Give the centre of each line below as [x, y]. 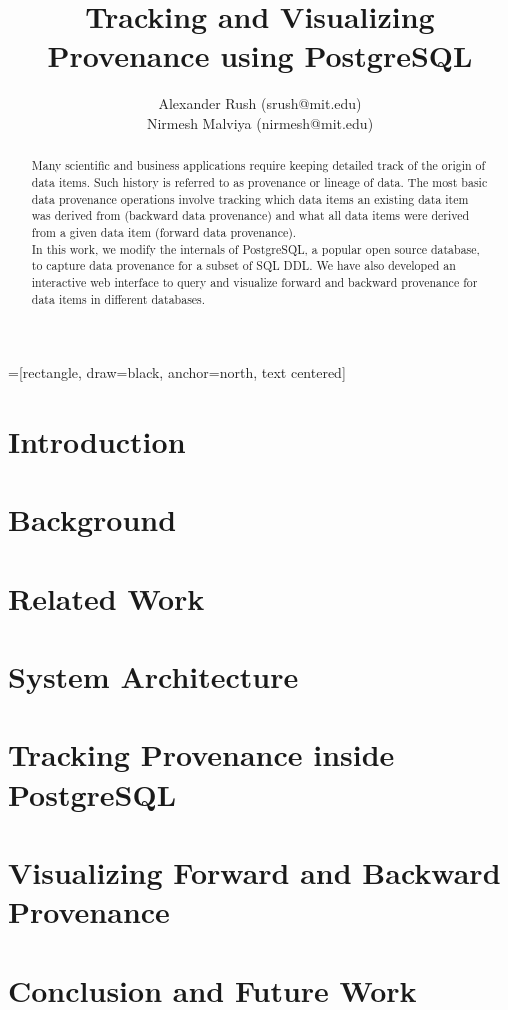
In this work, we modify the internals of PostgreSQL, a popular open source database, [255, 248]
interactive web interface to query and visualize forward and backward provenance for [254, 281]
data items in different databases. [118, 298]
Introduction [97, 440]
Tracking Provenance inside [201, 754]
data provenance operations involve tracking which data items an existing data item [250, 198]
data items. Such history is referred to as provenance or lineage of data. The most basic [259, 181]
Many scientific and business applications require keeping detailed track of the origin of [258, 165]
